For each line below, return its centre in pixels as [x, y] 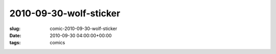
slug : [15, 29]
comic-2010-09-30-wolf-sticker [84, 29]
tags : [15, 43]
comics [57, 43]
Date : [15, 35]
